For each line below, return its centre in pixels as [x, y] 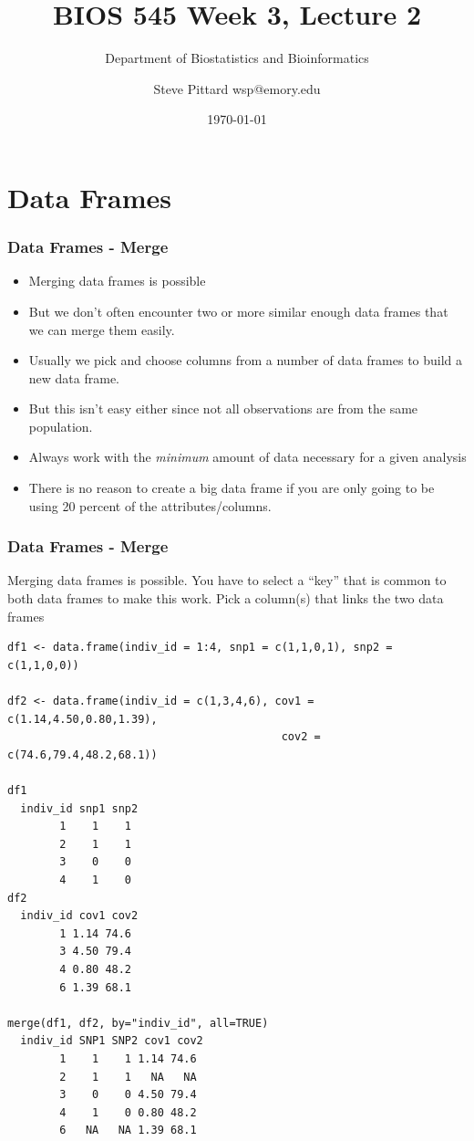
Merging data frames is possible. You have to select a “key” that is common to [227, 580]
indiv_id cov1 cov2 [79, 916]
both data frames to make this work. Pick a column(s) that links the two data [226, 598]
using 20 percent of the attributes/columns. [150, 505]
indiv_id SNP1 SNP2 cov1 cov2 [112, 1041]
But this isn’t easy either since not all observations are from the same [223, 408]
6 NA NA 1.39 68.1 [128, 1131]
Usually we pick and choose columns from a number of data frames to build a [246, 360]
